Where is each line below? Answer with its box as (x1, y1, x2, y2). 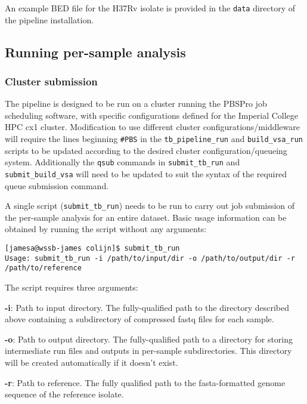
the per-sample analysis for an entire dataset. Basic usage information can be (5, 211, 287, 223)
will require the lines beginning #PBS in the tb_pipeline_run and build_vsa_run (5, 132, 303, 145)
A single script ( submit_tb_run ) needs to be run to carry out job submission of (5, 199, 295, 212)
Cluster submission (5, 73, 98, 88)
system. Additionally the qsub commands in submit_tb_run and (5, 156, 240, 168)
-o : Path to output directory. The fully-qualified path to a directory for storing (5, 332, 293, 345)
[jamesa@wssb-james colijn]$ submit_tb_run (5, 244, 180, 253)
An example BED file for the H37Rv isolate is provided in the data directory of (5, 2, 296, 14)
